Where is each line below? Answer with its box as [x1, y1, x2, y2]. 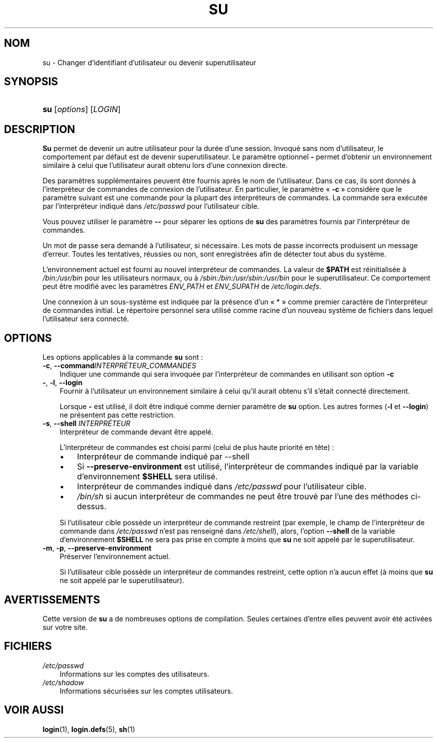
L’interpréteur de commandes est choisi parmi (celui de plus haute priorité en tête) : [59, 443, 334, 452]
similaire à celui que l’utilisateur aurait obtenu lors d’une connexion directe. [42, 161, 288, 170]
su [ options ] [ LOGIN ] [42, 104, 121, 115]
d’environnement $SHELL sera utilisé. [77, 471, 218, 482]
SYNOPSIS [4, 75, 58, 88]
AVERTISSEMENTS [4, 593, 100, 606]
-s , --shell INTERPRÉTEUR [42, 419, 131, 428]
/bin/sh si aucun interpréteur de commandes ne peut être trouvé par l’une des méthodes [77, 491, 409, 502]
